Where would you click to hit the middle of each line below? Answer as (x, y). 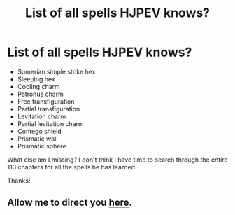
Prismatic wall (37, 139)
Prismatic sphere (42, 146)
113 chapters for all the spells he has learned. (72, 167)
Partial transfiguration (49, 109)
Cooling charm (39, 86)
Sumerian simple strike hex (56, 71)
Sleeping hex (36, 79)
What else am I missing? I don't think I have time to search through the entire (117, 160)
